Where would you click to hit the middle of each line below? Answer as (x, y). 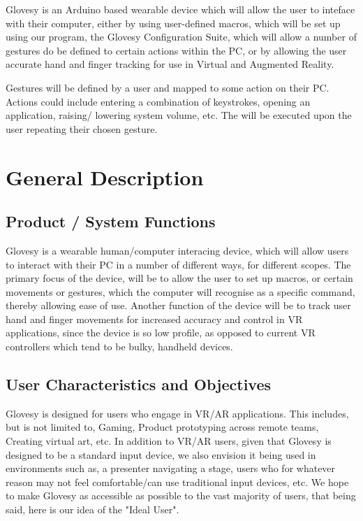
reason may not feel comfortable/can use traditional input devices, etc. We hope (177, 481)
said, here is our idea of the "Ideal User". (92, 509)
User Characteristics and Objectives (139, 384)
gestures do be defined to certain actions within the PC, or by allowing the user (176, 50)
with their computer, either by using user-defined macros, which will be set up (173, 23)
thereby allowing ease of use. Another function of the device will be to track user (178, 305)
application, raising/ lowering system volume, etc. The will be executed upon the (179, 115)
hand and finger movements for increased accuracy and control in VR (154, 319)
